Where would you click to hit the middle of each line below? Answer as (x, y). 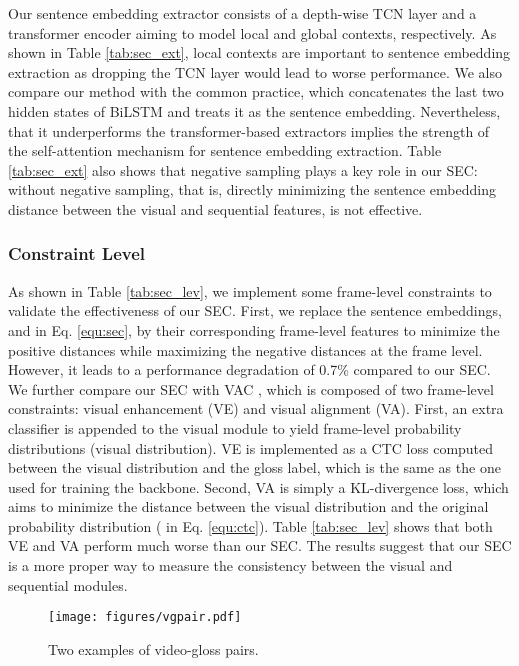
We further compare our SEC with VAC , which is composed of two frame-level (251, 388)
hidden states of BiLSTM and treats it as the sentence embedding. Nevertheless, (254, 110)
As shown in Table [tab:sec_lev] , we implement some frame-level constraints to (250, 290)
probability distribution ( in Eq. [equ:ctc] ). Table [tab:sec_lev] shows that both (250, 525)
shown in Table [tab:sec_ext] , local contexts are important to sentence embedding (259, 52)
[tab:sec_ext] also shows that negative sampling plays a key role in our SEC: (243, 169)
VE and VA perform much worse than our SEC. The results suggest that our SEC (260, 545)
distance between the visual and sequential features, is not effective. (215, 208)
